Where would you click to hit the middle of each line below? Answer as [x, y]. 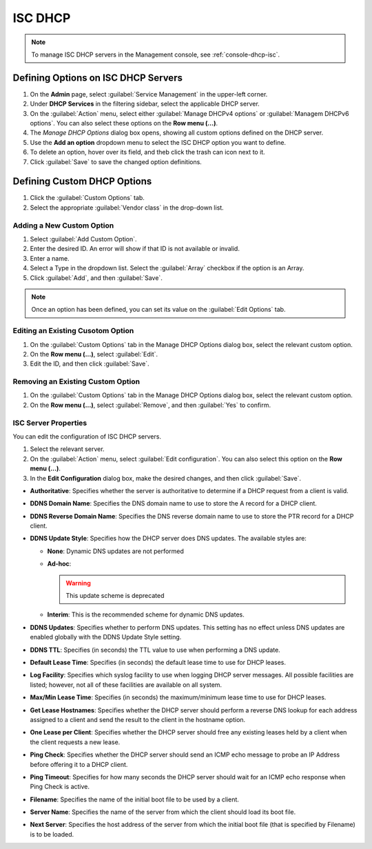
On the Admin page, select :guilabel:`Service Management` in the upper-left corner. [149, 94]
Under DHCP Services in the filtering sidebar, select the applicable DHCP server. [145, 104]
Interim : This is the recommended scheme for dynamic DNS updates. [146, 615]
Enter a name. [50, 258]
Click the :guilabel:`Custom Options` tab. [87, 198]
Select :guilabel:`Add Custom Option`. [83, 239]
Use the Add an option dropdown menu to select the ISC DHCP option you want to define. [158, 142]
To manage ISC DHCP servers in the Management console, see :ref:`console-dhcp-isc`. [156, 54]
